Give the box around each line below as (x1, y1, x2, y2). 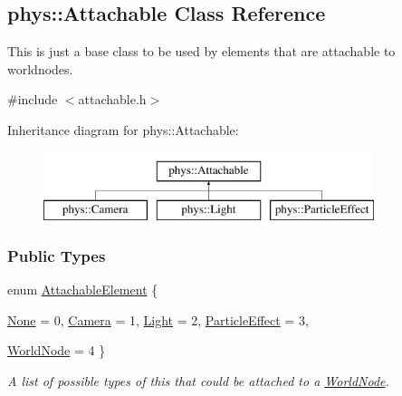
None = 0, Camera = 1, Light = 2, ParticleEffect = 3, (7, 310, 309, 329)
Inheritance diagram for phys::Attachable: (7, 120, 239, 139)
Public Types (7, 244, 106, 266)
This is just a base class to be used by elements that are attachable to (7, 42, 396, 61)
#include (7, 90, 58, 109)
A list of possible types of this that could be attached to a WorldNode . (7, 371, 389, 390)
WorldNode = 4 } (7, 341, 106, 360)
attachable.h (78, 90, 147, 109)
